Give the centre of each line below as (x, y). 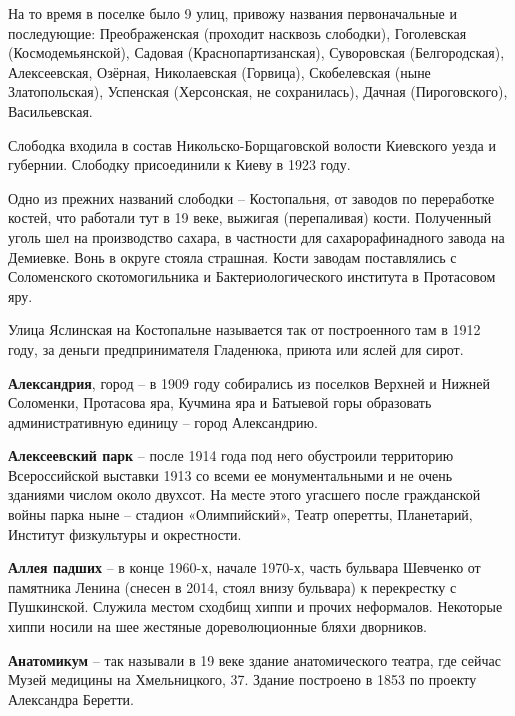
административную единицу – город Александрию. (163, 421)
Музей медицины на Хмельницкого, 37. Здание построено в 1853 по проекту (242, 679)
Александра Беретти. (71, 698)
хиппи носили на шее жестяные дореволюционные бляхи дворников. (217, 626)
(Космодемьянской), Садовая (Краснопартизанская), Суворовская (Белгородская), (256, 52)
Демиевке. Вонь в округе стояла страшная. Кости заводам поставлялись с (232, 256)
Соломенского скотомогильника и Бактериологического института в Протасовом (252, 276)
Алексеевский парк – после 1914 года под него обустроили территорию (231, 455)
